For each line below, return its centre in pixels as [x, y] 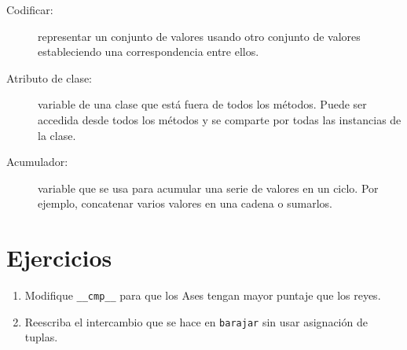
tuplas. [41, 337]
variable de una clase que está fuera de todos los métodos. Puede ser [202, 104]
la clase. [57, 135]
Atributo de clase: [49, 77]
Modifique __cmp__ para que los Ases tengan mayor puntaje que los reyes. [203, 295]
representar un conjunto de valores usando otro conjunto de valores [199, 36]
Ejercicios [59, 258]
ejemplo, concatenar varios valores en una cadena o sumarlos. [185, 203]
